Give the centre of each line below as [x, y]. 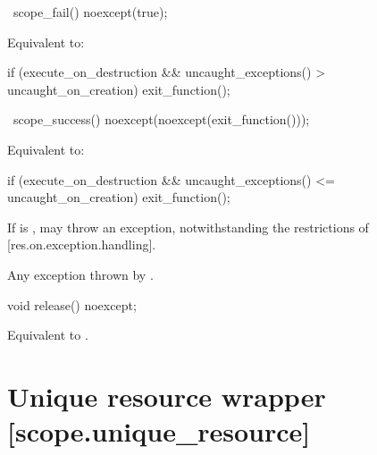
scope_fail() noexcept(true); [90, 12]
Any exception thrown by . [80, 274]
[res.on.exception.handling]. [82, 244]
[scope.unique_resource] [159, 431]
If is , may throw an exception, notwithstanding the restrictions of [188, 227]
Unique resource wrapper [167, 396]
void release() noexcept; [72, 304]
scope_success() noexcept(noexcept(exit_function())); [161, 119]
